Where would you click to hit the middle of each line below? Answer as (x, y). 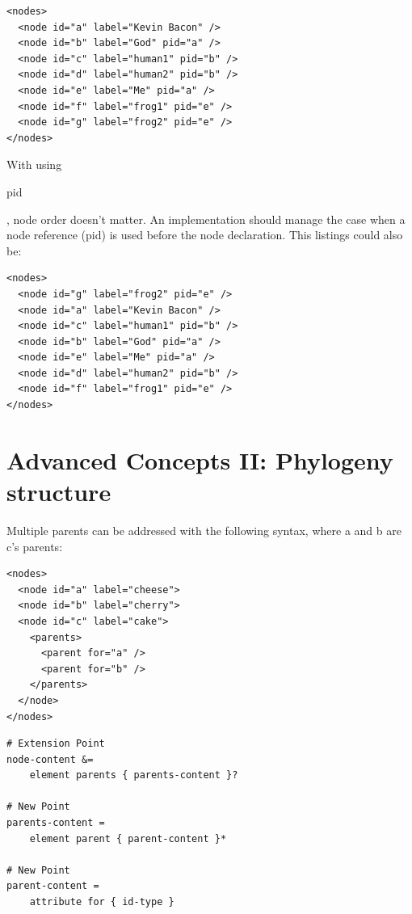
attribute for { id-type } (102, 902)
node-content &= (50, 759)
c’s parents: (35, 546)
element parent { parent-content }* (128, 838)
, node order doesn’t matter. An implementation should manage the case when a (206, 219)
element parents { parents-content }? (134, 775)
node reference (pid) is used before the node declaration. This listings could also (205, 235)
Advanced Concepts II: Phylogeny (200, 459)
